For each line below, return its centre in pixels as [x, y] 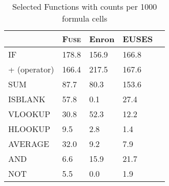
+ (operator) [31, 69]
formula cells [85, 18]
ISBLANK [27, 99]
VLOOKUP [29, 114]
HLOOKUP [29, 129]
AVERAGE [29, 144]
